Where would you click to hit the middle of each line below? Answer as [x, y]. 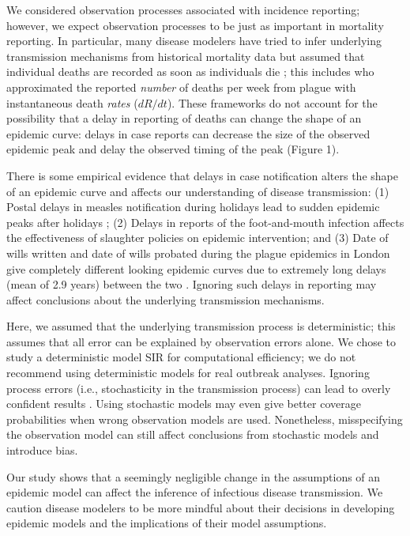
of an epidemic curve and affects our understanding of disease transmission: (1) [198, 191]
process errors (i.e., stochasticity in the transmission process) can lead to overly [199, 388]
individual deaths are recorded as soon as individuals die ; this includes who [190, 72]
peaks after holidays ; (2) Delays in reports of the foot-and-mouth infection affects [205, 222]
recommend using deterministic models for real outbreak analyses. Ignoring [188, 373]
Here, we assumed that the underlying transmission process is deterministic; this [201, 326]
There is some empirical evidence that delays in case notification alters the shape [202, 175]
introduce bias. [42, 450]
